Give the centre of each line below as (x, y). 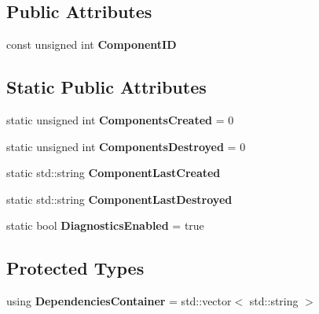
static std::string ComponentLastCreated (114, 173)
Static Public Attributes (106, 87)
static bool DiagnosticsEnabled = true (105, 225)
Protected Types (75, 268)
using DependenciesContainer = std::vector (119, 301)
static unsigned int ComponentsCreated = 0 (120, 120)
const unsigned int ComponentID (92, 44)
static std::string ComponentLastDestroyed (119, 199)
